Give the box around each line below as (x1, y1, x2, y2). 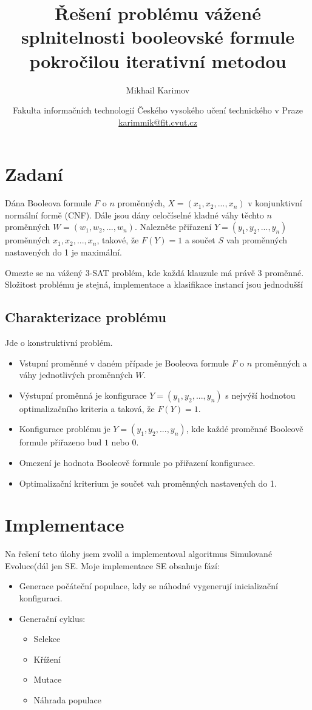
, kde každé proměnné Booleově (186, 422, 304, 435)
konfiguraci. (19, 592, 63, 604)
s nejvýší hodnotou (225, 388, 296, 401)
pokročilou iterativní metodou (29, 48, 287, 73)
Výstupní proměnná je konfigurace (19, 388, 147, 401)
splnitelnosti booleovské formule (21, 24, 295, 49)
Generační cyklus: (19, 612, 86, 624)
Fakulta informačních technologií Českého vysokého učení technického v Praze (13, 104, 303, 117)
